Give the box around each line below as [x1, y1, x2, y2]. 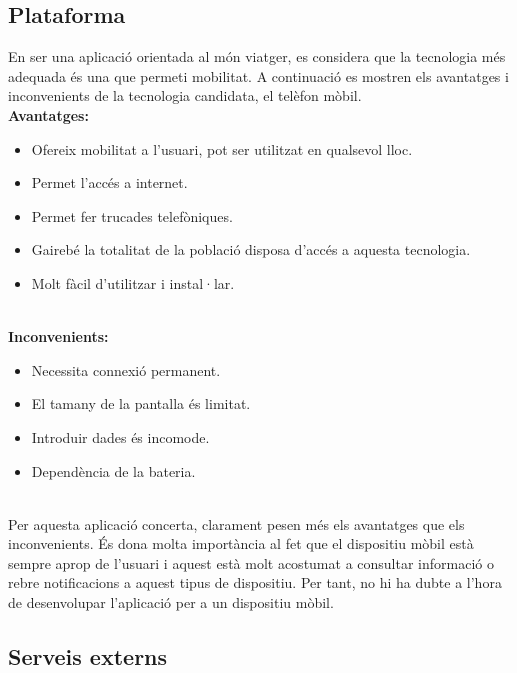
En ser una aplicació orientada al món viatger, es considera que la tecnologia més [8, 46, 506, 67]
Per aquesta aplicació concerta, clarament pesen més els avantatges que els [8, 513, 465, 534]
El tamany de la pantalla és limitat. [31, 393, 251, 414]
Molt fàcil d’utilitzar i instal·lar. [31, 272, 235, 293]
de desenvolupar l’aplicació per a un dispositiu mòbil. [8, 592, 334, 613]
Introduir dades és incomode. [31, 426, 210, 447]
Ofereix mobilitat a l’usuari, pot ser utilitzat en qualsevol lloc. [31, 138, 413, 159]
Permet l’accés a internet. [31, 172, 188, 193]
